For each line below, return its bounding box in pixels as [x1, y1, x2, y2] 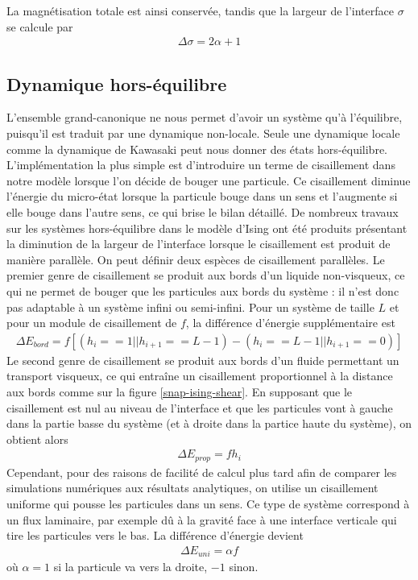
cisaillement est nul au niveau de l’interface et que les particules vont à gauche [6, 399, 393, 416]
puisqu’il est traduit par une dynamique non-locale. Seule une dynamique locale [6, 125, 400, 142]
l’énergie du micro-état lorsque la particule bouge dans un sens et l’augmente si [6, 188, 398, 205]
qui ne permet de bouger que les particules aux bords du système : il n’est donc [6, 282, 399, 299]
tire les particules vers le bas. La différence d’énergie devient [6, 527, 304, 544]
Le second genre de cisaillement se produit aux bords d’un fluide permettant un [6, 351, 399, 368]
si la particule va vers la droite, [53, 558, 208, 575]
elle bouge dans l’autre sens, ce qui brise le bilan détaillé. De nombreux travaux [6, 203, 399, 220]
